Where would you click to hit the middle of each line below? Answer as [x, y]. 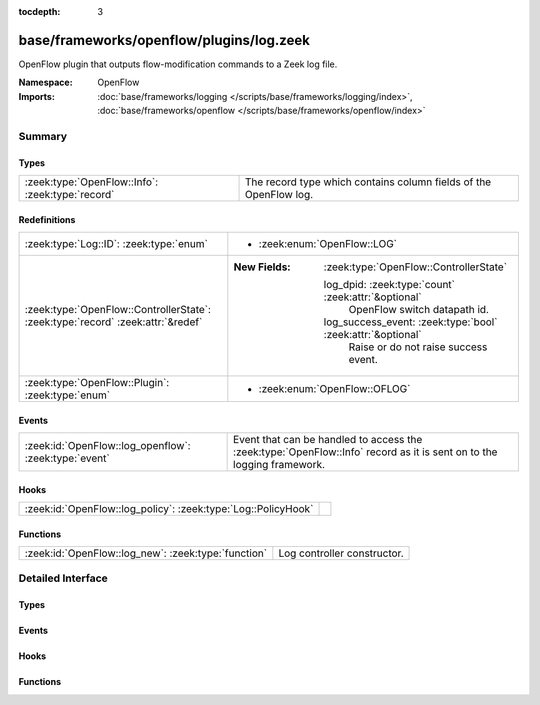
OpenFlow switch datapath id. [419, 310]
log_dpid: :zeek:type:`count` [389, 285]
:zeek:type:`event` [67, 458]
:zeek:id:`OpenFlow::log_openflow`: [107, 446]
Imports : [36, 96]
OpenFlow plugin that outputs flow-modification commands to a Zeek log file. [178, 64]
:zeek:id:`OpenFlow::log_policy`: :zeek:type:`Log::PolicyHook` [169, 509]
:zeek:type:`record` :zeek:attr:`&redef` [113, 322]
